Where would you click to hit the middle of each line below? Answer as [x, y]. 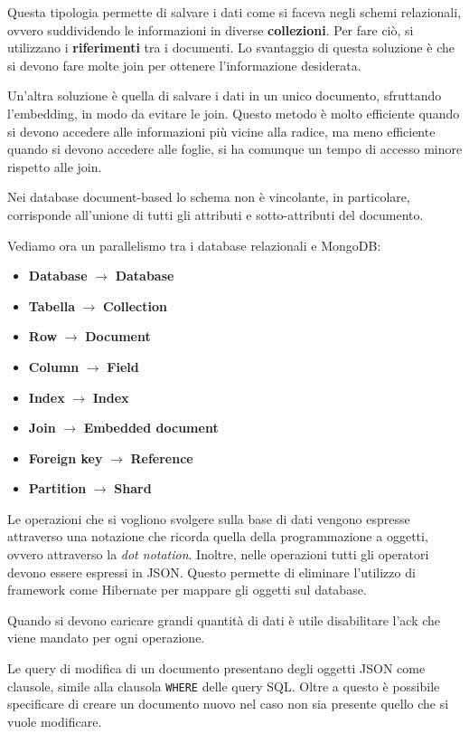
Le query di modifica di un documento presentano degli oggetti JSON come [216, 668]
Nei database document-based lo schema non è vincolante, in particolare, [209, 197]
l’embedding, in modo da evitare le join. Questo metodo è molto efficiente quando [234, 113]
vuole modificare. [55, 721]
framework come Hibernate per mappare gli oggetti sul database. [187, 590]
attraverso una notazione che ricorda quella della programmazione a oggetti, [218, 536]
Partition [57, 488]
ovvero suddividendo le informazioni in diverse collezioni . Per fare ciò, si [211, 29]
